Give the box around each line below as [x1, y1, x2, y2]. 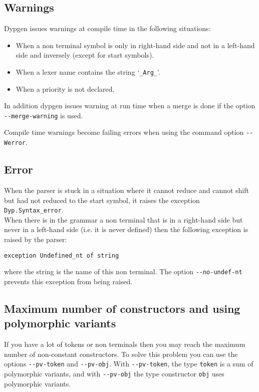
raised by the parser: [4, 234, 67, 245]
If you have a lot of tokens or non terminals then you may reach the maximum [4, 339, 245, 349]
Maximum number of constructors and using [4, 300, 240, 316]
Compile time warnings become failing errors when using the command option [4, 127, 244, 137]
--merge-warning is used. [4, 110, 83, 120]
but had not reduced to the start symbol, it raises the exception [4, 194, 200, 205]
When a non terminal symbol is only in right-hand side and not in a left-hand [16, 40, 255, 50]
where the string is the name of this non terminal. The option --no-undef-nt [4, 266, 242, 277]
